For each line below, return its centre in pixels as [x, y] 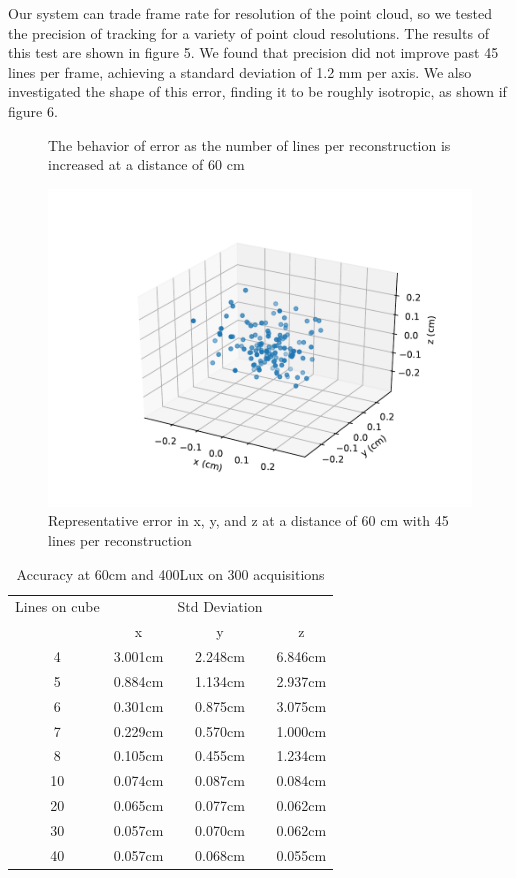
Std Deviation [220, 606]
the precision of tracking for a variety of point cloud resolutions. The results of [248, 32]
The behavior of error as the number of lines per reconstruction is [249, 144]
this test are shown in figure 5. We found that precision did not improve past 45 [253, 52]
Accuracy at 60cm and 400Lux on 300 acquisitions [170, 573]
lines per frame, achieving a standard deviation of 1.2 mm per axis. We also [240, 71]
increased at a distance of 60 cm [146, 164]
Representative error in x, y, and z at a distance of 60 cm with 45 [248, 520]
